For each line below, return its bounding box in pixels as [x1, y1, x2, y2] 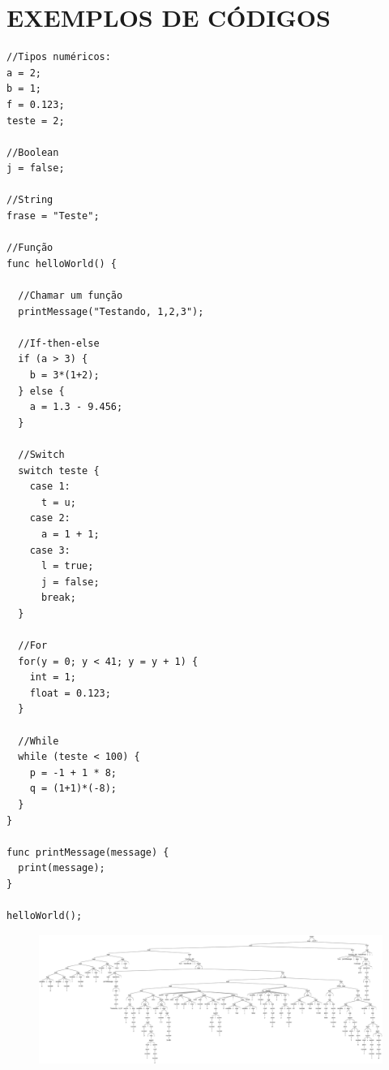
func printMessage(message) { [6, 846, 169, 858]
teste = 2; [6, 114, 65, 127]
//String [6, 194, 53, 206]
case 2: [29, 512, 71, 524]
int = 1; [29, 671, 76, 684]
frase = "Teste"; [6, 210, 100, 222]
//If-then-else [18, 337, 100, 349]
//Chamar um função [18, 290, 123, 302]
